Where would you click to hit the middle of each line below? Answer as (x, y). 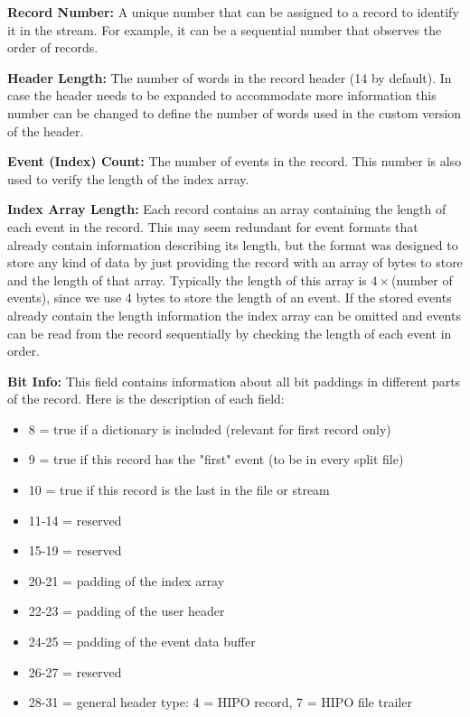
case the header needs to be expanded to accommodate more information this (222, 95)
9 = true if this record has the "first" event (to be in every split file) (216, 459)
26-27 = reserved (75, 671)
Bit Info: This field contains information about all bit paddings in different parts (234, 381)
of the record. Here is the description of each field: (146, 399)
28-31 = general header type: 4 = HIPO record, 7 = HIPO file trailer (220, 702)
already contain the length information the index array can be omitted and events (234, 315)
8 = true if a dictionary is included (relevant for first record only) (210, 428)
